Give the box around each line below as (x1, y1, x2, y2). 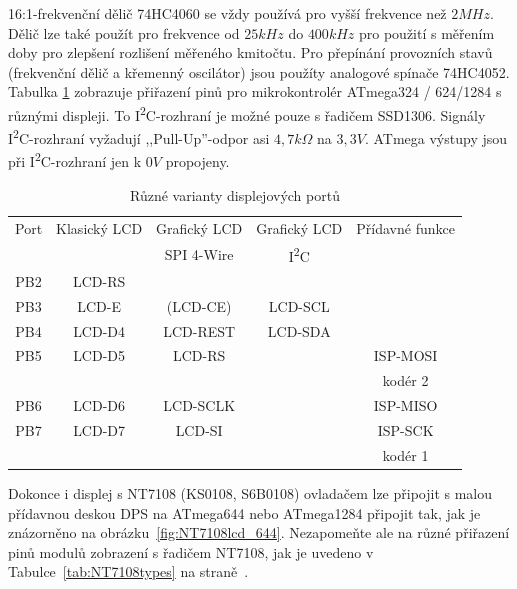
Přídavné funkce (356, 217, 455, 238)
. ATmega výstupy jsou (364, 127, 508, 148)
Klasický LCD (56, 217, 143, 238)
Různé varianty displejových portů (129, 184, 340, 205)
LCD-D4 (73, 320, 126, 341)
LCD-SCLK (163, 395, 236, 416)
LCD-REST (163, 320, 236, 341)
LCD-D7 (73, 419, 126, 440)
